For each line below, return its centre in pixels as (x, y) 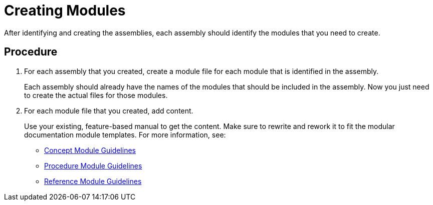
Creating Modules (65, 10)
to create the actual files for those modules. (96, 95)
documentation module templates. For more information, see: (125, 134)
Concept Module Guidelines (90, 150)
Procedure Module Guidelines (93, 165)
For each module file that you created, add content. (109, 110)
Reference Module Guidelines (93, 181)
